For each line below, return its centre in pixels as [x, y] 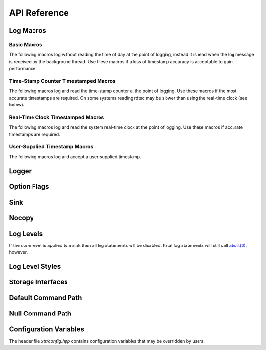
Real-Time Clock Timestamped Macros [57, 117]
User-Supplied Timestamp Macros [51, 147]
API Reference [39, 13]
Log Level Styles [35, 266]
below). [17, 105]
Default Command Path [46, 297]
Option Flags [29, 187]
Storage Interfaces [39, 282]
